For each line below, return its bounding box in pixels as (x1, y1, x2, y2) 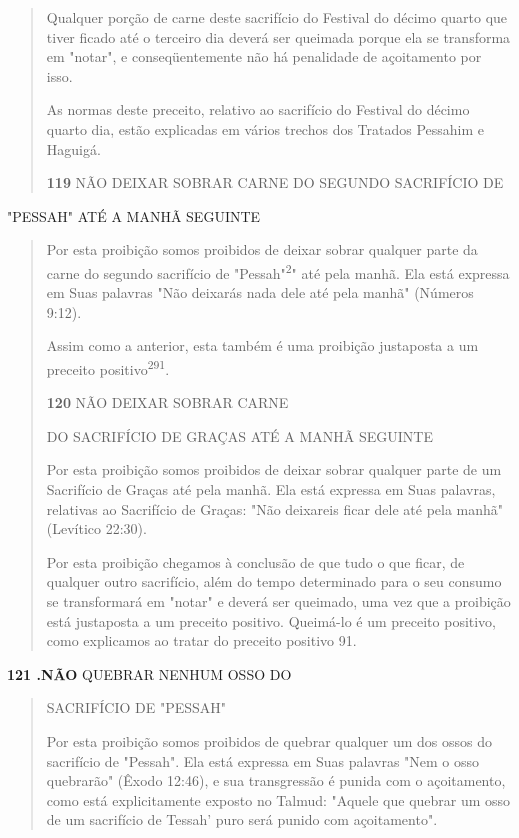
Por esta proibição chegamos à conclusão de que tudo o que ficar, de (46, 551, 465, 572)
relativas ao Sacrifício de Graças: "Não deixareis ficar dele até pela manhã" (46, 498, 504, 519)
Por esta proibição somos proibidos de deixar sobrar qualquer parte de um (46, 459, 502, 480)
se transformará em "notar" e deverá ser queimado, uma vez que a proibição (46, 590, 511, 611)
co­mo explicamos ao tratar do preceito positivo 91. (46, 630, 357, 651)
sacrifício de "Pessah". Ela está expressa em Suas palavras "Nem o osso (46, 750, 480, 771)
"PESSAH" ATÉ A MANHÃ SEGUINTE (7, 205, 261, 226)
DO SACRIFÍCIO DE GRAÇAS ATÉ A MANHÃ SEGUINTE (46, 425, 433, 446)
